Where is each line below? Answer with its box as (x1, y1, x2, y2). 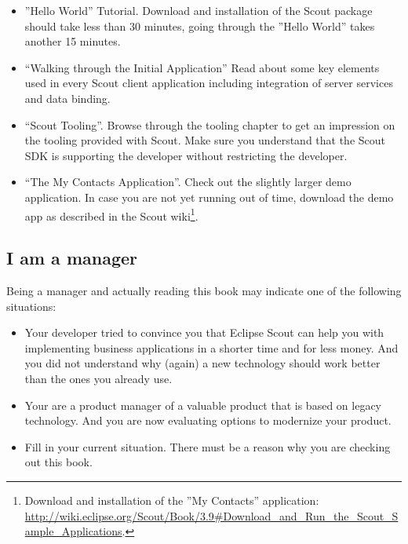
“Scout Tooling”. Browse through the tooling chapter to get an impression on (24, 116, 395, 133)
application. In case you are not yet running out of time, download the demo (24, 188, 394, 205)
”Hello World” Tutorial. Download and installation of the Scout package (24, 2, 373, 18)
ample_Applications (24, 523, 122, 539)
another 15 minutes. (24, 33, 121, 49)
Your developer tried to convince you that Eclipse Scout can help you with (24, 324, 384, 341)
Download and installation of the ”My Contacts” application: (24, 491, 319, 508)
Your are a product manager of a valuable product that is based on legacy (24, 396, 381, 413)
